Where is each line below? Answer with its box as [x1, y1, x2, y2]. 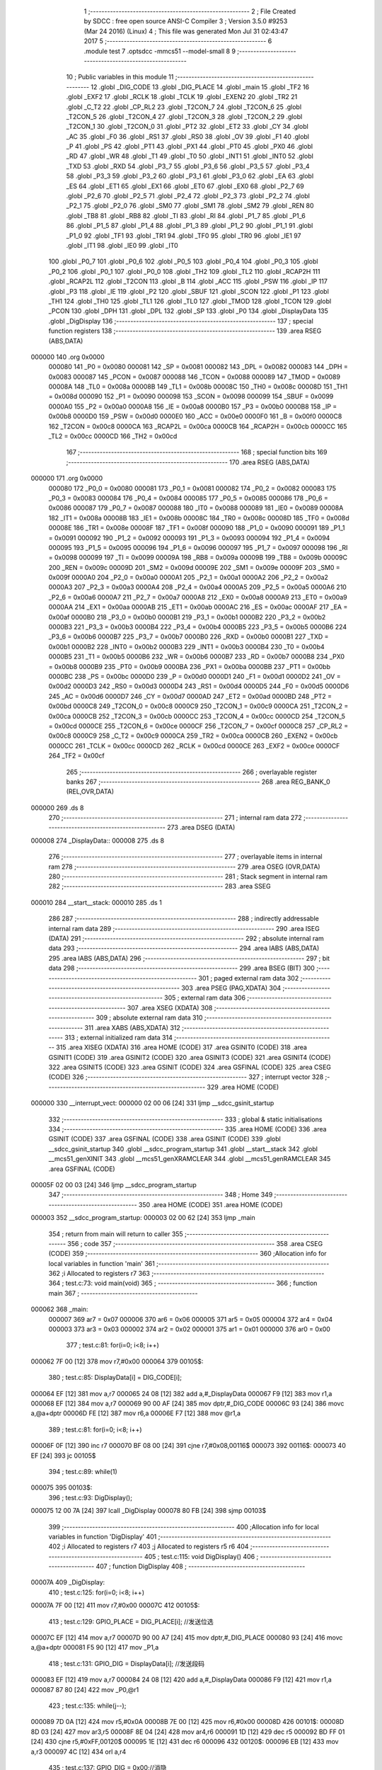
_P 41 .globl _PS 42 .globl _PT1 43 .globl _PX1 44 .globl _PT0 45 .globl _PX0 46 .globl [66, 142, 313, 151]
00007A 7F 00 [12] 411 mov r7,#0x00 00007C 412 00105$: [30, 1601, 200, 1610]
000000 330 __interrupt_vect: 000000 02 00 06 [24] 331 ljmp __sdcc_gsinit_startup [30, 1099, 274, 1107]
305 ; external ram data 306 [163, 993, 246, 1002]
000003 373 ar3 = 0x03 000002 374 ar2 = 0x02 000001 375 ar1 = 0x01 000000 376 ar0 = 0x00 [48, 1325, 330, 1334]
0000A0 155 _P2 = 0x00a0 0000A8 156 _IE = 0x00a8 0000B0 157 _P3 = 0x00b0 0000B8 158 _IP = [48, 402, 337, 411]
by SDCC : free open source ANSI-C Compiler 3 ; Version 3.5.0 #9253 [83, 17, 288, 25]
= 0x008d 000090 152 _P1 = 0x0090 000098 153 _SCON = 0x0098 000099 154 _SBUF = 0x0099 [48, 392, 334, 401]
